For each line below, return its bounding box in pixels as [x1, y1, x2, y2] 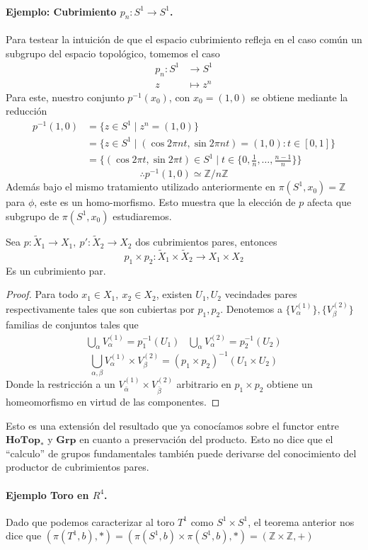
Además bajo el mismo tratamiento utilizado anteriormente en [6, 179, 275, 194]
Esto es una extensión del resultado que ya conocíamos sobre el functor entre [6, 418, 339, 432]
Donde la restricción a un [6, 377, 115, 391]
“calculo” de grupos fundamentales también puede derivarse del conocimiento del [6, 445, 357, 460]
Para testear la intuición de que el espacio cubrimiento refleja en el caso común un [6, 32, 362, 46]
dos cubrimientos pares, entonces [135, 234, 277, 249]
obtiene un [267, 377, 313, 391]
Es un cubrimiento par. [6, 263, 106, 277]
